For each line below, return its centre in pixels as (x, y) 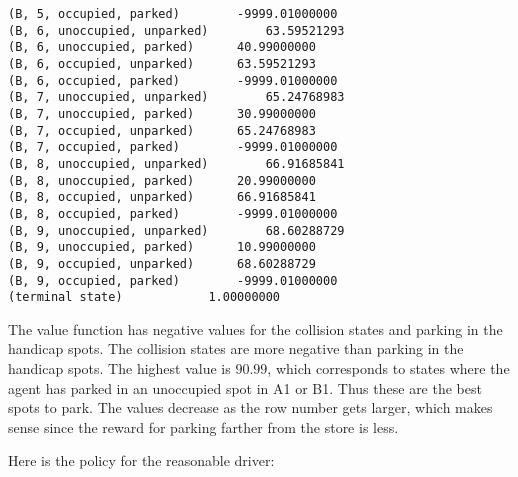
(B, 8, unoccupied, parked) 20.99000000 (162, 180)
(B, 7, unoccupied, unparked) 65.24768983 (176, 97)
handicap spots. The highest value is (119, 368)
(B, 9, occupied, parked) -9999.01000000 (173, 280)
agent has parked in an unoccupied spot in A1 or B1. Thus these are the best (245, 387)
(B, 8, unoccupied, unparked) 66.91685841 (176, 163)
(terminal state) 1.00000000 (144, 297)
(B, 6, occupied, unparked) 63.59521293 (162, 63)
